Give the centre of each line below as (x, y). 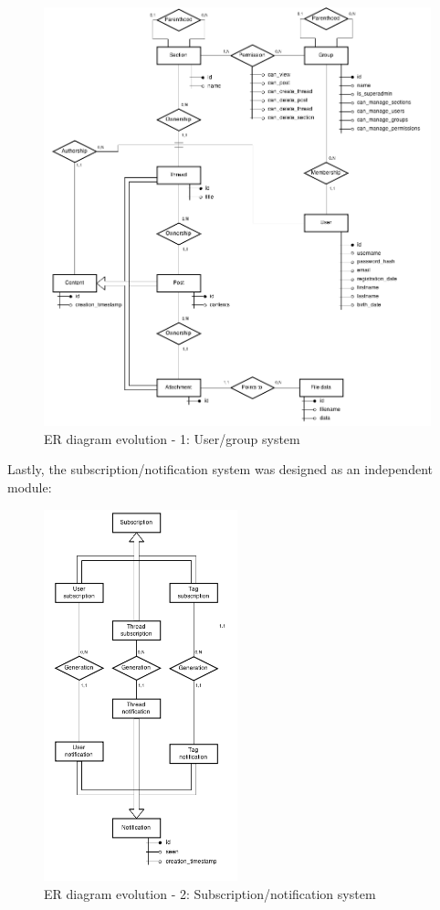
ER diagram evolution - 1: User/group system (172, 438)
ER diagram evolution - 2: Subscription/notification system (210, 893)
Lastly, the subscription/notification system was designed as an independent (220, 469)
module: (30, 487)
